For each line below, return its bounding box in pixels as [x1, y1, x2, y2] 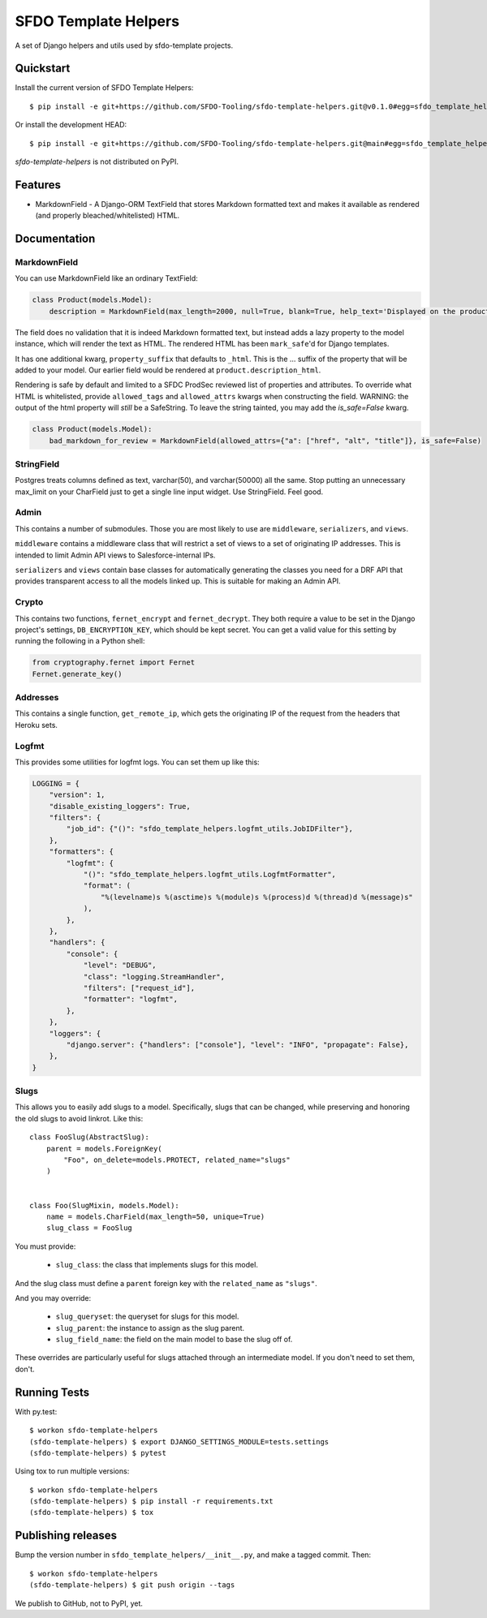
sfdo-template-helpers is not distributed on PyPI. [15, 157, 179, 166]
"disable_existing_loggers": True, [49, 802, 191, 811]
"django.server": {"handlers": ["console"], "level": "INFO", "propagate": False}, [66, 1039, 409, 1049]
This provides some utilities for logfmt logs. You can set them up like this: [15, 757, 260, 767]
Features [15, 178, 61, 191]
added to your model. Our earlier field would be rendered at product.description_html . [15, 365, 321, 375]
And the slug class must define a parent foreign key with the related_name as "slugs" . [15, 1278, 317, 1288]
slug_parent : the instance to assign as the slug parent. [55, 1323, 245, 1332]
